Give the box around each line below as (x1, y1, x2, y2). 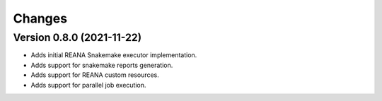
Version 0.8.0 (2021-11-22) (13, 31, 141, 44)
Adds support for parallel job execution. (30, 81, 146, 89)
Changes (13, 11, 67, 26)
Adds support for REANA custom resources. (30, 71, 159, 79)
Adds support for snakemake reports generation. (30, 61, 173, 69)
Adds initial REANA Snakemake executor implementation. (30, 51, 197, 59)
